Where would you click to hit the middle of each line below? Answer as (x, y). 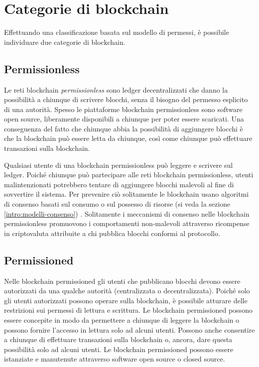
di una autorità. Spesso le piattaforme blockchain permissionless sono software (123, 109)
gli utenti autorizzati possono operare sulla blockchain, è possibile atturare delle (126, 300)
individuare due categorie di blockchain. (65, 42)
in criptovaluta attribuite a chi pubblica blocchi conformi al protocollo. (112, 233)
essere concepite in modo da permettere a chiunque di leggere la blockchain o (122, 320)
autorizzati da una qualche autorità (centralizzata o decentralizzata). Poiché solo (127, 291)
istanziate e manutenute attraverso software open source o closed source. (115, 359)
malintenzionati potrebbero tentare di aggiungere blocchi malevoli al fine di (119, 184)
